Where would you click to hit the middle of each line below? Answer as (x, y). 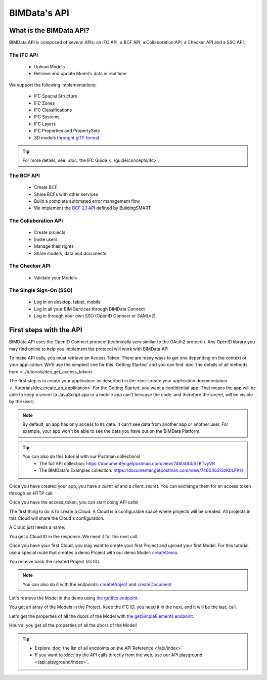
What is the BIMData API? (49, 30)
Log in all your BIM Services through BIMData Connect (89, 309)
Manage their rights (54, 246)
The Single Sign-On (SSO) (41, 290)
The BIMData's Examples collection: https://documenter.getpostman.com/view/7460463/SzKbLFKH (141, 470)
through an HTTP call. (31, 493)
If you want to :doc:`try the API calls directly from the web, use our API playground (119, 655)
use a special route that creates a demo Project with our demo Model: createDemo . (94, 552)
